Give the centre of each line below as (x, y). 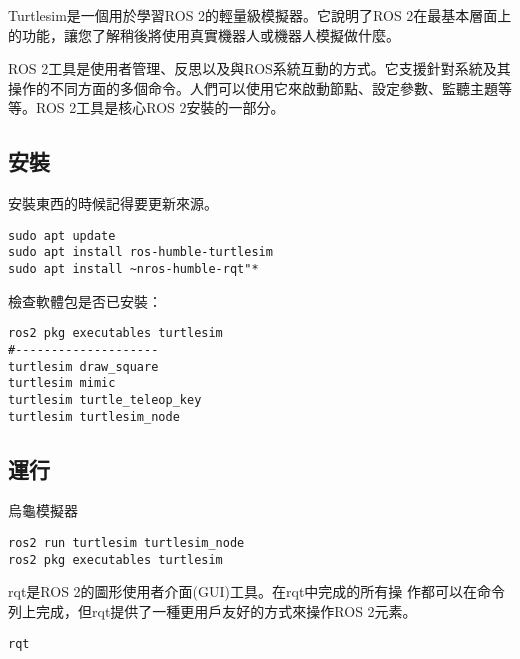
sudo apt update (62, 235)
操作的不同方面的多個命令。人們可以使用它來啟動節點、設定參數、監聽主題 (253, 87)
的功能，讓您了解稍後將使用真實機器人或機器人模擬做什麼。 (204, 34)
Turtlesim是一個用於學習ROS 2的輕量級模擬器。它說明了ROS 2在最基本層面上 (260, 15)
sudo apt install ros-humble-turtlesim (140, 252)
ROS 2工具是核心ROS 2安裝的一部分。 (160, 107)
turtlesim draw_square (83, 366)
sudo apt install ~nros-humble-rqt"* (133, 269)
